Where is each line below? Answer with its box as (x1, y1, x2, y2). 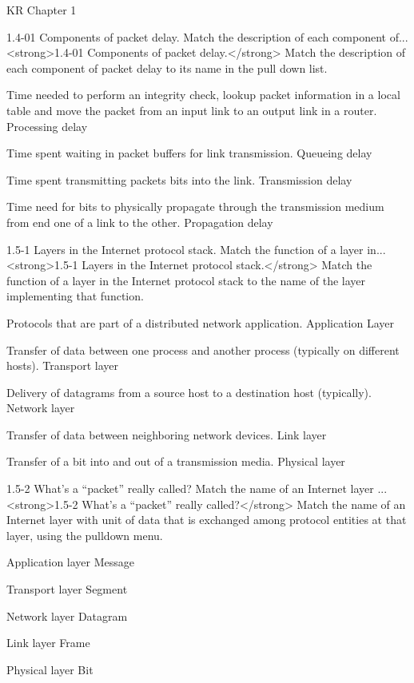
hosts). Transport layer (6, 357, 118, 374)
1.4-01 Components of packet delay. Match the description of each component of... (6, 28, 408, 45)
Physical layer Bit (6, 661, 94, 677)
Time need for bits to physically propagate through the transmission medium (6, 198, 384, 215)
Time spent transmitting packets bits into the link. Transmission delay (6, 171, 352, 188)
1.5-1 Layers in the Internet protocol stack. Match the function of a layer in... (6, 240, 386, 257)
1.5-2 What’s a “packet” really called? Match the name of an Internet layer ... (6, 480, 388, 497)
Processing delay (6, 117, 88, 134)
